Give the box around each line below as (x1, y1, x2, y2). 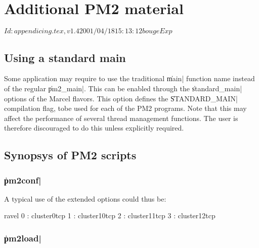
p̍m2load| (4, 232, 41, 244)
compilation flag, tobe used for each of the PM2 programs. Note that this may (4, 103, 247, 113)
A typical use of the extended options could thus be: (4, 193, 166, 204)
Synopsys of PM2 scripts (4, 147, 137, 163)
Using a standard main (4, 49, 126, 65)
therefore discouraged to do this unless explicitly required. (4, 122, 184, 133)
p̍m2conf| (4, 173, 41, 186)
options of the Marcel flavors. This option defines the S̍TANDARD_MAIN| (4, 93, 238, 103)
